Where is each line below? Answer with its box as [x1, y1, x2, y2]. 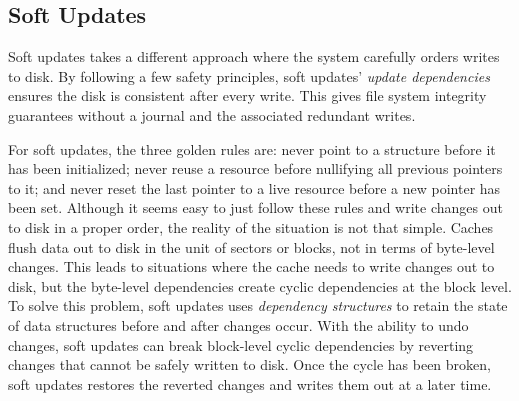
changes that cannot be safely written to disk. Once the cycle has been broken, [8, 354, 491, 375]
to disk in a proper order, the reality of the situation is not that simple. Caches [8, 216, 494, 237]
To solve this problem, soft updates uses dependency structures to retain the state [8, 295, 508, 316]
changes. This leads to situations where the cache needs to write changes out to [8, 256, 495, 277]
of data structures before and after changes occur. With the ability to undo [8, 314, 469, 335]
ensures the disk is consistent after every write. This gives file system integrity [8, 85, 487, 106]
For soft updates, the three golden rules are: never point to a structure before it [8, 138, 496, 159]
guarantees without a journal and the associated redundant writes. [8, 104, 416, 125]
